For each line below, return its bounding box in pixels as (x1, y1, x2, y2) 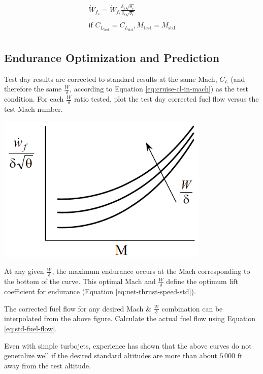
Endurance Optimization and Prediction (4, 50, 220, 66)
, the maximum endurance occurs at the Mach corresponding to (52, 266, 250, 276)
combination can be (161, 303, 223, 314)
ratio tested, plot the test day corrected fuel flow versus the (74, 93, 259, 104)
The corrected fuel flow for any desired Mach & (4, 303, 151, 314)
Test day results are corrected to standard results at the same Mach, (4, 73, 217, 84)
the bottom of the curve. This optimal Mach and (4, 276, 156, 287)
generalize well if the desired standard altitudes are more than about (4, 350, 218, 361)
